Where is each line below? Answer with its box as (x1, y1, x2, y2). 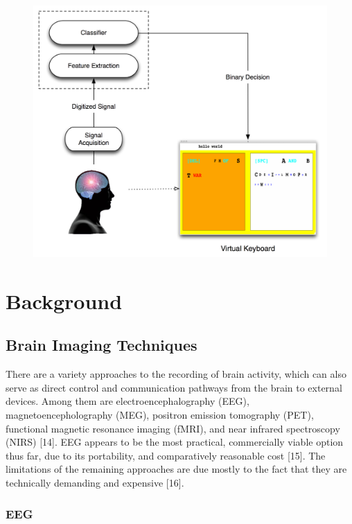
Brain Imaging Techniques (6, 334, 197, 356)
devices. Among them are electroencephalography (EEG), (6, 394, 249, 408)
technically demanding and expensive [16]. (6, 475, 184, 490)
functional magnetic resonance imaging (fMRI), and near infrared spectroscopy (6, 421, 340, 435)
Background (6, 286, 123, 315)
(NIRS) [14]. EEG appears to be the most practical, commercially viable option (6, 435, 344, 449)
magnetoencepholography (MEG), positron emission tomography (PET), (6, 408, 314, 422)
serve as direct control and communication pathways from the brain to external (6, 380, 342, 394)
